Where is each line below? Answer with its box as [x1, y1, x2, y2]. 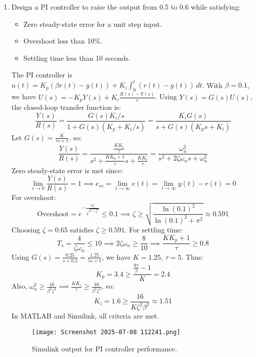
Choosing [11, 224, 40, 235]
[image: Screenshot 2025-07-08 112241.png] [31, 328, 181, 336]
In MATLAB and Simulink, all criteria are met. [11, 310, 159, 321]
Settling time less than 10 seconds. [23, 52, 131, 63]
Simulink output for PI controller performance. [31, 343, 177, 353]
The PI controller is [11, 69, 72, 80]
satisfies [70, 224, 94, 235]
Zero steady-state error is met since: [11, 165, 123, 175]
